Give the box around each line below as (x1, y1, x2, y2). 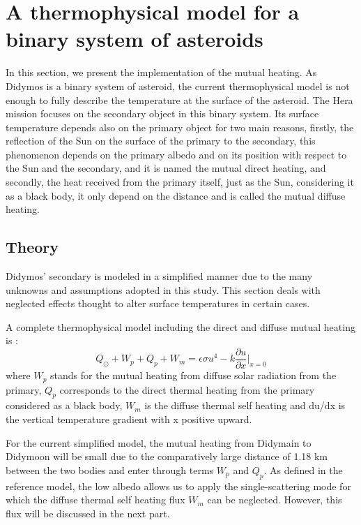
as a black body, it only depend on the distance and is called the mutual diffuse (6, 188, 346, 202)
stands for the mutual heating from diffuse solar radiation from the (50, 368, 337, 383)
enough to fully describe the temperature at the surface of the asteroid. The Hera (6, 92, 353, 107)
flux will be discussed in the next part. (6, 505, 170, 520)
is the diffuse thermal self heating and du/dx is (144, 398, 346, 413)
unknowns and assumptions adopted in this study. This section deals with (6, 282, 321, 297)
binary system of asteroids (6, 24, 263, 53)
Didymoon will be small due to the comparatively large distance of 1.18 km (6, 449, 328, 464)
